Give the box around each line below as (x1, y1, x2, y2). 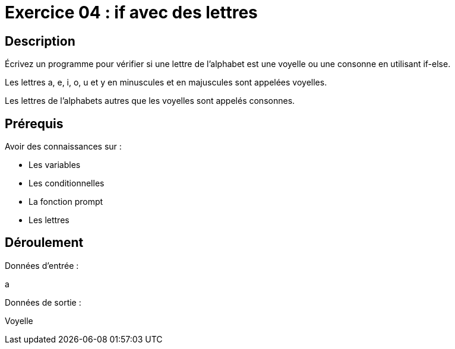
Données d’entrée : (5, 260, 79, 271)
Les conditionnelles (29, 178, 105, 189)
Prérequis (5, 116, 64, 131)
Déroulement (5, 235, 84, 250)
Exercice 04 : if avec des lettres (5, 2, 258, 23)
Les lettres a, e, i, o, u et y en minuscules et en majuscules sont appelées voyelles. (5, 77, 327, 88)
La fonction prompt (29, 196, 103, 207)
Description (5, 33, 75, 49)
